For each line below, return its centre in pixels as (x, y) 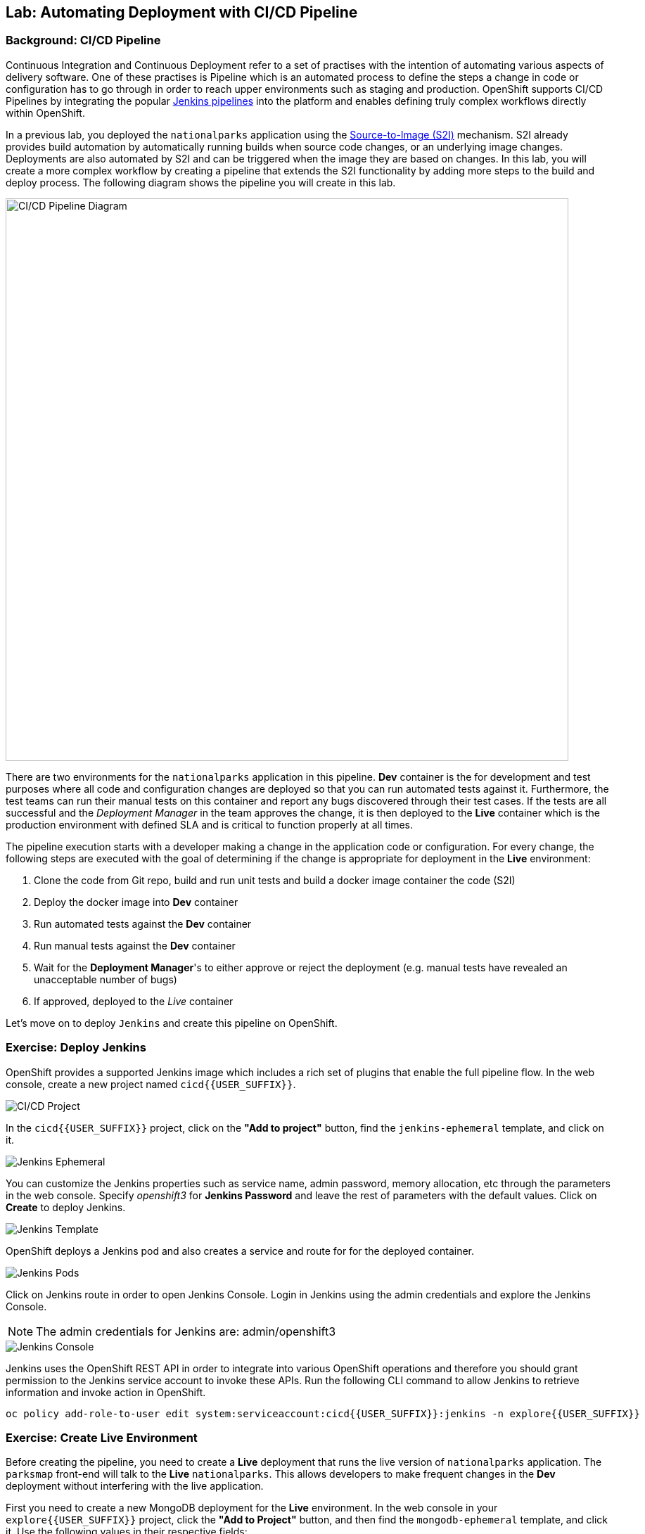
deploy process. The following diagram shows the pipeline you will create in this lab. (201, 182)
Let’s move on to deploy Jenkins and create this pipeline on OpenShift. (172, 1023)
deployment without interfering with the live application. (135, 1486)
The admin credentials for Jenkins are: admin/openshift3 (186, 1331)
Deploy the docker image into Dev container (136, 902)
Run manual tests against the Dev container (135, 945)
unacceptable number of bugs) (106, 979)
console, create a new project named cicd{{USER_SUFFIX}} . (151, 1084)
